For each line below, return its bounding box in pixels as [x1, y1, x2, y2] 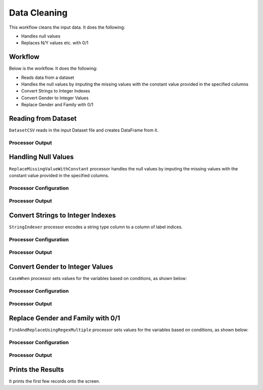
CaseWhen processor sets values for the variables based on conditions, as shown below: [9, 276, 187, 281]
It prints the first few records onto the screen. [9, 378, 100, 384]
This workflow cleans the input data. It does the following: [9, 24, 125, 30]
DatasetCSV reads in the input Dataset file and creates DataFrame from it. [9, 127, 158, 133]
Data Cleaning [9, 7, 68, 18]
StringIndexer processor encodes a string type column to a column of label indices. [9, 224, 183, 230]
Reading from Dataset [9, 114, 77, 123]
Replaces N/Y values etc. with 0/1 [21, 40, 89, 46]
